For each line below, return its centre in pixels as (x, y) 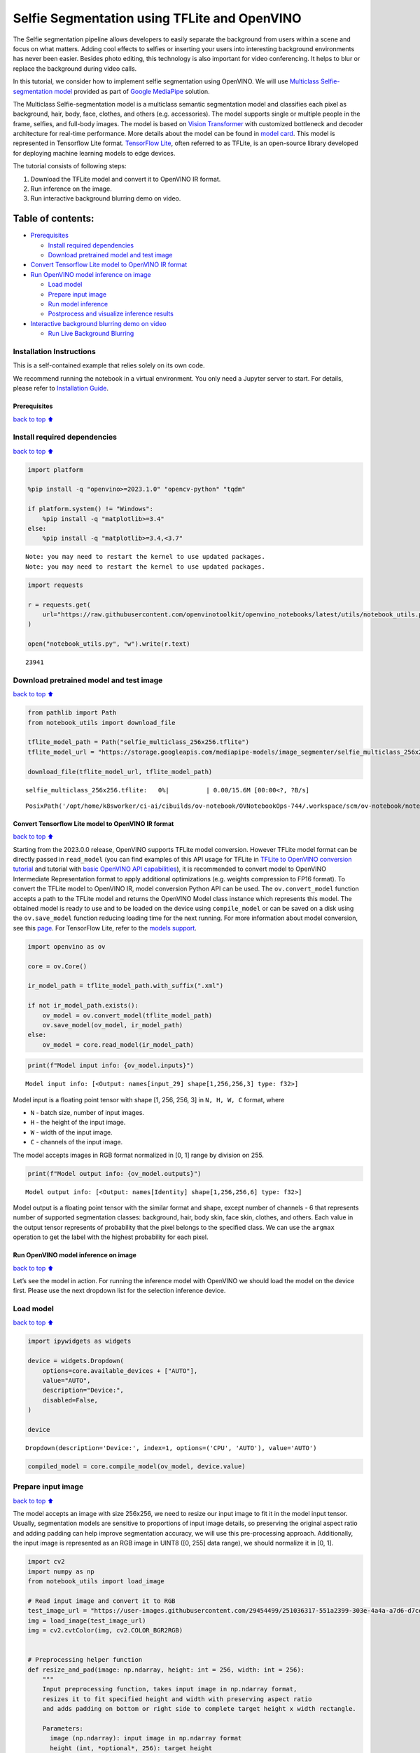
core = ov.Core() (57, 966)
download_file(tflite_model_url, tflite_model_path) (120, 772)
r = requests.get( (59, 604)
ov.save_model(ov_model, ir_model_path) (113, 1025)
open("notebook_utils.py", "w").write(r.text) (109, 644)
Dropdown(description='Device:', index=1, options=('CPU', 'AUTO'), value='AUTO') (171, 1448)
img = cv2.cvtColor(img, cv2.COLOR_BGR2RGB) (105, 1630)
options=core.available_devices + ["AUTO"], (120, 1370)
